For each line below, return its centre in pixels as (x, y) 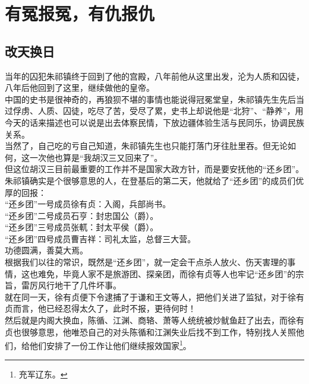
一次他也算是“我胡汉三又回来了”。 (96, 157)
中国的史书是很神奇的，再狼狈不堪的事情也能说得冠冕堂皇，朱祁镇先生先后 (150, 99)
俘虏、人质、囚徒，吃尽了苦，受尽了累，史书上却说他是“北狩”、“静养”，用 (158, 111)
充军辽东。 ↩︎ (43, 374)
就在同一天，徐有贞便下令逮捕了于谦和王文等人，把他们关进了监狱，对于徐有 (154, 296)
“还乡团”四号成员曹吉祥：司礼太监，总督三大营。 (100, 238)
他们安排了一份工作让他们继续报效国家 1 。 (110, 345)
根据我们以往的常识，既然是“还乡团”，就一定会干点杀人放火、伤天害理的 (146, 262)
